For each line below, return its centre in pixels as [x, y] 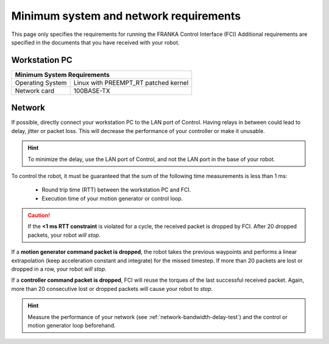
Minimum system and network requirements [126, 16]
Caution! [39, 215]
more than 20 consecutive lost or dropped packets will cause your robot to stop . [112, 288]
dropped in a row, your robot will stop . [59, 269]
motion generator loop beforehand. [72, 325]
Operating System [41, 82]
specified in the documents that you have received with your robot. [95, 42]
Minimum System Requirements [62, 74]
